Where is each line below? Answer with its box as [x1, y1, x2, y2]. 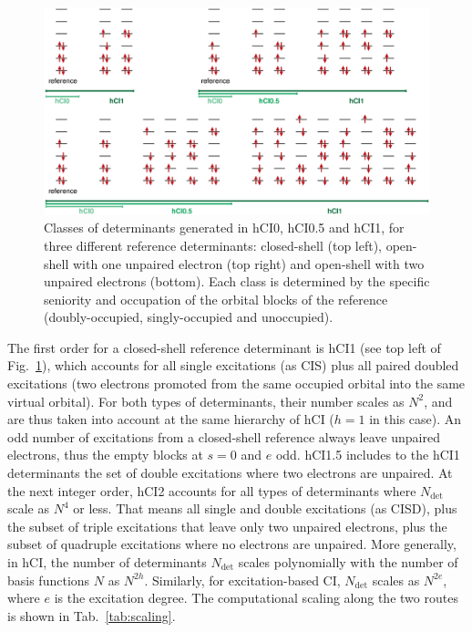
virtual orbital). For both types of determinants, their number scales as [7, 391, 405, 410]
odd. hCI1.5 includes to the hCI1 [275, 445, 460, 464]
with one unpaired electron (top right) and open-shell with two [72, 254, 425, 273]
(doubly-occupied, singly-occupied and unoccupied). [44, 307, 333, 326]
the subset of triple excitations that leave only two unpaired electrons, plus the [7, 516, 447, 535]
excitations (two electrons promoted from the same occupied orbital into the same [7, 374, 466, 393]
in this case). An [369, 409, 462, 429]
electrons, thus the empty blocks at [7, 445, 203, 464]
